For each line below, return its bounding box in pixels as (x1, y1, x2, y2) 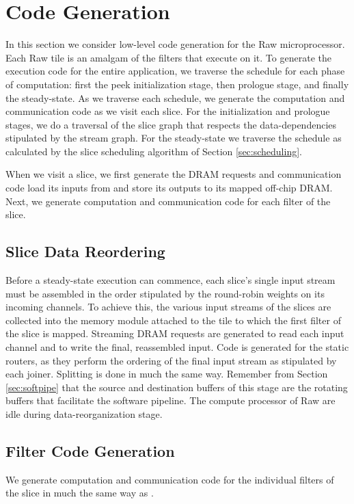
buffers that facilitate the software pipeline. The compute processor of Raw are (5, 393, 336, 408)
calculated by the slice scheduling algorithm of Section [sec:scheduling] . (5, 144, 302, 158)
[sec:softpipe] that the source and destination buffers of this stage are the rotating (5, 380, 348, 394)
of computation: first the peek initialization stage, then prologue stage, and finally (5, 77, 349, 91)
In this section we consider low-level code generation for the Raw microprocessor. (5, 37, 345, 51)
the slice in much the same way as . (5, 486, 154, 500)
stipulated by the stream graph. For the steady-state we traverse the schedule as (5, 131, 342, 145)
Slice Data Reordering (5, 241, 165, 262)
